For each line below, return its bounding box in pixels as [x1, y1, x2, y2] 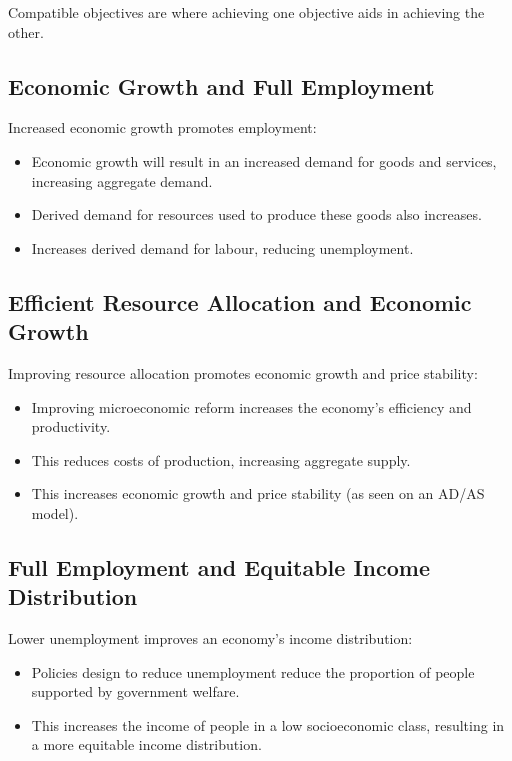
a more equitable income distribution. [31, 734, 262, 755]
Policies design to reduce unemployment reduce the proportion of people [31, 661, 475, 682]
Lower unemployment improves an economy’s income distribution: [8, 628, 413, 649]
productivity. [31, 416, 111, 437]
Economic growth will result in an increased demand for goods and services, [31, 150, 497, 171]
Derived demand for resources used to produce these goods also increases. [31, 204, 482, 225]
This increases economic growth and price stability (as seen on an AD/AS [31, 483, 485, 504]
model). [31, 502, 79, 523]
